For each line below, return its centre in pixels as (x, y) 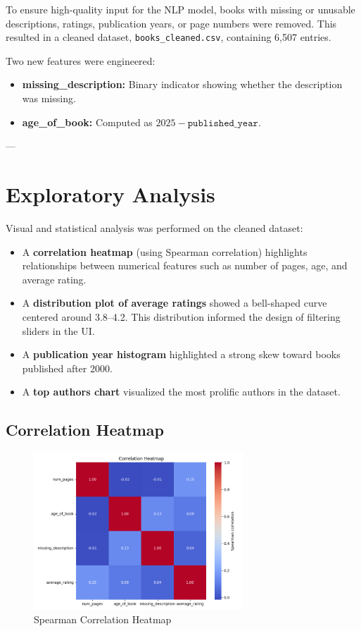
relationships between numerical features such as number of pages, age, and (185, 265)
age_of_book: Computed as (87, 122)
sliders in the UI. (58, 330)
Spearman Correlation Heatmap (103, 619)
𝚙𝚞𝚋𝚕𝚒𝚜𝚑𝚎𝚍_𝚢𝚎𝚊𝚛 (223, 123)
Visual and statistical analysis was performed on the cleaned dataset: (154, 227)
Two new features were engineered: (81, 60)
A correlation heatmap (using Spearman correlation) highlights (165, 251)
